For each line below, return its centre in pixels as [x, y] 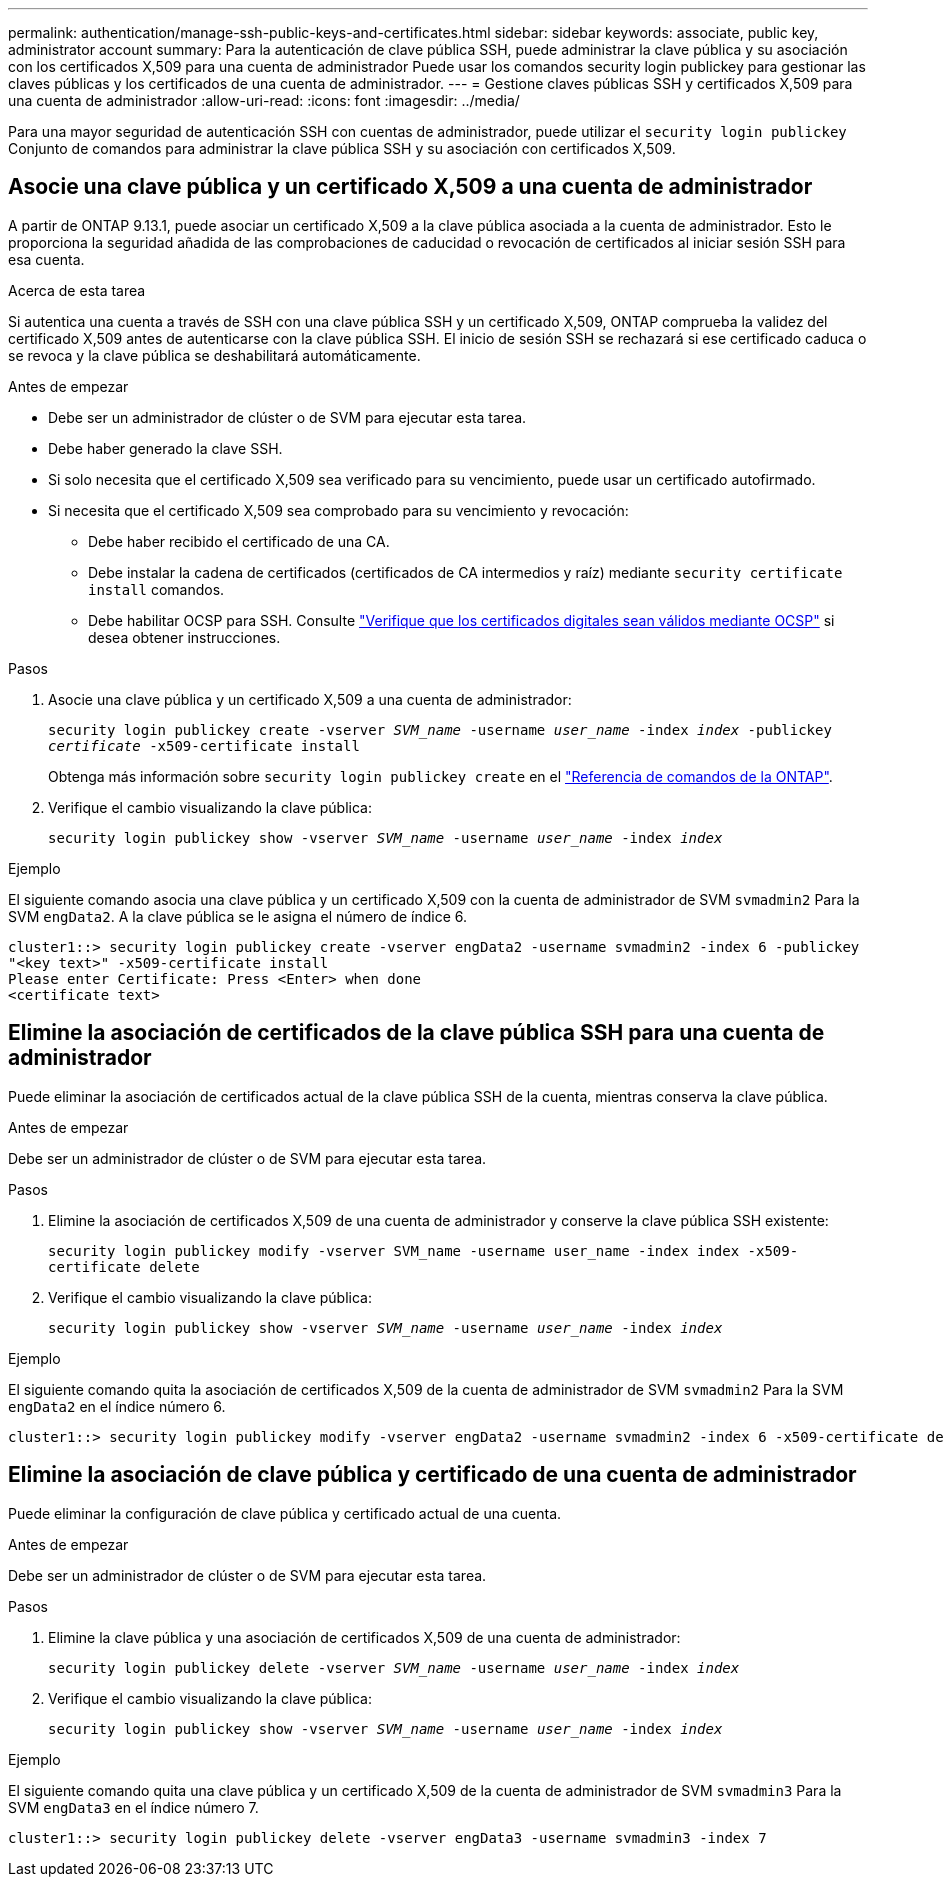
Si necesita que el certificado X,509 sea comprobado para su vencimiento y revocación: [338, 510]
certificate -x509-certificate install [204, 745]
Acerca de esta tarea [77, 290]
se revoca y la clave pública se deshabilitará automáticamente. [214, 355]
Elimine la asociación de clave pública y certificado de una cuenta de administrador [432, 1475]
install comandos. [156, 589]
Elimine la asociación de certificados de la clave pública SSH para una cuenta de [416, 1033]
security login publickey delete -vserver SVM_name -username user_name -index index [394, 1667]
